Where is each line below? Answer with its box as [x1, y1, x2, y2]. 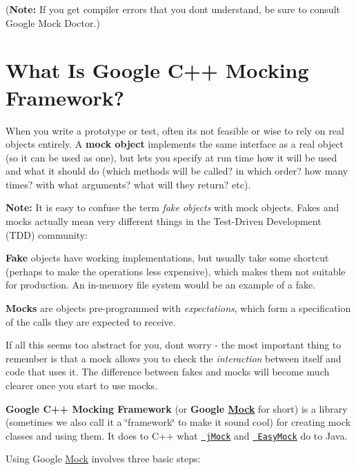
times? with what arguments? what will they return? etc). [6, 177, 251, 191]
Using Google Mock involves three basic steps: [6, 451, 201, 466]
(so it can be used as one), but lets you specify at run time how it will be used [6, 150, 337, 164]
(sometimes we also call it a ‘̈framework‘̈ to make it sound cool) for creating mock [6, 415, 351, 429]
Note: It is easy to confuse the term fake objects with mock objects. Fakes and [6, 200, 339, 215]
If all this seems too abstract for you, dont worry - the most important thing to [6, 337, 342, 352]
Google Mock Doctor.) [6, 15, 100, 30]
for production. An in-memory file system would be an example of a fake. [6, 277, 316, 292]
